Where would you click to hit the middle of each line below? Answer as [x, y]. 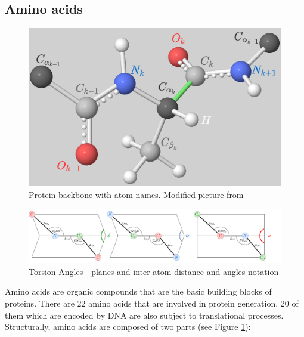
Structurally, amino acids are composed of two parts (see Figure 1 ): [128, 327]
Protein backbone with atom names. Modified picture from [136, 194]
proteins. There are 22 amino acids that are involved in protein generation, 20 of [152, 303]
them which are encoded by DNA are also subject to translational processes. [144, 315]
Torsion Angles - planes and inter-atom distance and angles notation [154, 271]
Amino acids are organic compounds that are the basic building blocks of [138, 291]
